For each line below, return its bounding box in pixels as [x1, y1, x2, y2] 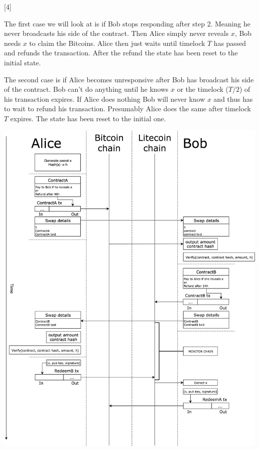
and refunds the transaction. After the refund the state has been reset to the [4, 47, 238, 58]
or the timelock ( [177, 84, 229, 94]
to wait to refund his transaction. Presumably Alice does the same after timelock [4, 103, 251, 114]
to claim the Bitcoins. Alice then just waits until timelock [29, 37, 205, 48]
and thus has [213, 93, 253, 104]
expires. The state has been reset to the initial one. [10, 113, 166, 123]
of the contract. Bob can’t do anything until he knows [4, 84, 169, 94]
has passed [214, 37, 246, 48]
